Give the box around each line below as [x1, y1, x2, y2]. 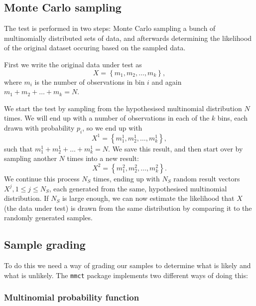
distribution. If [4, 193, 49, 203]
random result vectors [173, 173, 240, 183]
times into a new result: [67, 153, 139, 163]
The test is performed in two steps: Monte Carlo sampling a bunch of [4, 23, 216, 33]
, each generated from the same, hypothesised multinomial [49, 183, 227, 193]
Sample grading [4, 237, 86, 252]
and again [151, 76, 182, 87]
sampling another [4, 153, 57, 163]
